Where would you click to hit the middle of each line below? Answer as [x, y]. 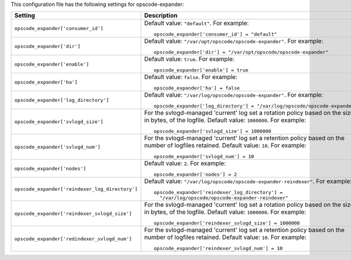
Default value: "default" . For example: [197, 23]
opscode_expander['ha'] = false [197, 88]
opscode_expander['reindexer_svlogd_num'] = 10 [218, 249]
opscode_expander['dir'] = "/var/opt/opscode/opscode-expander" [241, 52]
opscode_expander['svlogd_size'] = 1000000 [212, 131]
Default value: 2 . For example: [185, 163]
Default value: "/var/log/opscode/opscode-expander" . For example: [234, 95]
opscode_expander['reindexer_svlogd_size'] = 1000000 [227, 223]
